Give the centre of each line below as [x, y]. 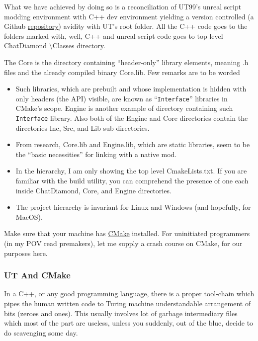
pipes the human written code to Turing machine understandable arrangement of [128, 303]
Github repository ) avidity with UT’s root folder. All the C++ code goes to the [126, 26]
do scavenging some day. [41, 332]
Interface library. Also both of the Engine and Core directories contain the [132, 118]
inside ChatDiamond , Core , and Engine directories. [93, 190]
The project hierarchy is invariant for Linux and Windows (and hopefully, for [133, 207]
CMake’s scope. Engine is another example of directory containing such [124, 108]
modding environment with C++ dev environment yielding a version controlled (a [129, 16]
